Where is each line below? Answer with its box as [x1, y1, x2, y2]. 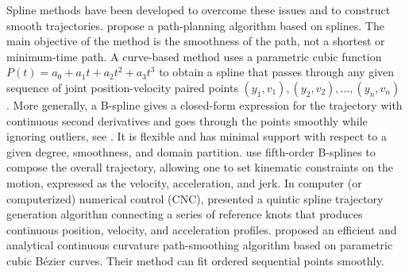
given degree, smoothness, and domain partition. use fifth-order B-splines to [6, 143, 376, 160]
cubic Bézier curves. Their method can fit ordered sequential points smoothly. [6, 252, 384, 268]
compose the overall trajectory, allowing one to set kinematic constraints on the [6, 159, 393, 176]
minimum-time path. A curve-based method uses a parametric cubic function [6, 48, 382, 64]
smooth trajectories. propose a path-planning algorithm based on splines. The [6, 17, 384, 33]
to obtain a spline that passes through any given [159, 64, 395, 80]
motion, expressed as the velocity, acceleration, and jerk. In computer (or [6, 174, 362, 191]
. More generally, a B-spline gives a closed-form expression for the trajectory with [6, 96, 403, 113]
